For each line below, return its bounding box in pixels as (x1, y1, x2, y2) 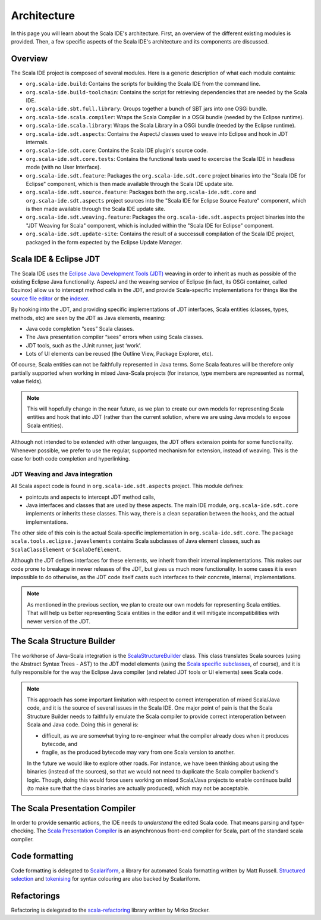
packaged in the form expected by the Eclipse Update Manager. (26, 238, 182, 245)
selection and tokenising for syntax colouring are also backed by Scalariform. (11, 875, 200, 882)
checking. (11, 827, 36, 834)
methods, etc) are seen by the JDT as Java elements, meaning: (11, 314, 166, 321)
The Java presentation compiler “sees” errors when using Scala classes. (26, 334, 204, 341)
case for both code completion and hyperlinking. (11, 455, 130, 462)
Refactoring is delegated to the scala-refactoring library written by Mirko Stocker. (11, 906, 210, 913)
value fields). (11, 378, 43, 385)
